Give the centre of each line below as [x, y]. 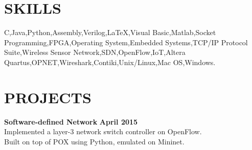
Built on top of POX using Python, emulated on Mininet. [94, 141]
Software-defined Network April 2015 [71, 121]
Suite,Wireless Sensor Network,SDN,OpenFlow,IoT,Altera [95, 52]
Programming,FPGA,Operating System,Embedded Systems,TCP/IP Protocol [126, 42]
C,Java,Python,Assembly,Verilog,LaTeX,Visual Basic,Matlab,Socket [110, 32]
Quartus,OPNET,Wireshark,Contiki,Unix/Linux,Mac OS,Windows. [110, 62]
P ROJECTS [48, 97]
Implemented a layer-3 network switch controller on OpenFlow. [103, 131]
